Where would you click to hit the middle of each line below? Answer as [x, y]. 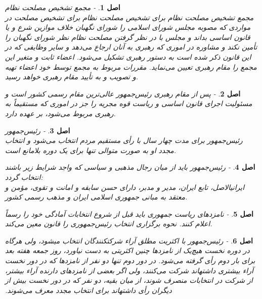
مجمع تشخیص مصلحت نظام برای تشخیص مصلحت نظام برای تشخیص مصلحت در [129, 17]
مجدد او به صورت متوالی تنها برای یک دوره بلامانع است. [91, 150]
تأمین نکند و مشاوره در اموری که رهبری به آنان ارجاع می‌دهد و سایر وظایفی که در [131, 47]
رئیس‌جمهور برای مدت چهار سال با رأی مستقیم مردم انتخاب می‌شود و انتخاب [124, 140]
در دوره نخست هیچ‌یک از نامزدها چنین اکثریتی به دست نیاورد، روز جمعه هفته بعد [127, 250]
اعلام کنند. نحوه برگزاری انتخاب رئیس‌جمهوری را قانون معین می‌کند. [109, 223]
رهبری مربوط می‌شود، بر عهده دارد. [60, 113]
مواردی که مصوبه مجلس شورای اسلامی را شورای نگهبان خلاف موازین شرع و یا [128, 27]
